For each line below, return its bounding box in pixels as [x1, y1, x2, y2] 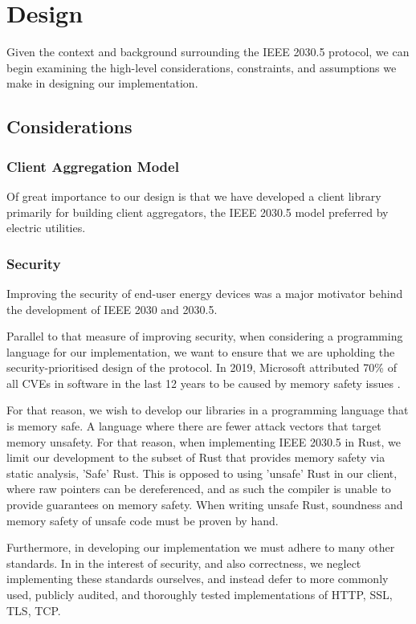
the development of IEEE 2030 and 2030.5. [6, 300, 218, 317]
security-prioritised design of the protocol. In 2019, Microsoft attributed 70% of [6, 359, 397, 376]
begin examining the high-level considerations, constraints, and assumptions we [6, 59, 397, 75]
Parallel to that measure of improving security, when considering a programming [6, 328, 403, 345]
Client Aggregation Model [6, 156, 179, 176]
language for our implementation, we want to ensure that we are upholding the [6, 343, 395, 360]
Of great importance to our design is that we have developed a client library [6, 187, 381, 204]
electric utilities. [6, 219, 86, 236]
